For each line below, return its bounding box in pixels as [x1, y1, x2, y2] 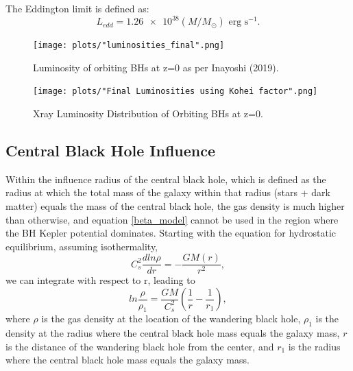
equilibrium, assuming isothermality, [5, 239, 158, 253]
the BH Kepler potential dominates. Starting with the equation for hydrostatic [5, 226, 336, 240]
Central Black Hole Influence [5, 139, 216, 160]
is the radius [288, 339, 341, 353]
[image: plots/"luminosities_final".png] [33, 40, 225, 51]
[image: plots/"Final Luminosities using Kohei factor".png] [33, 86, 318, 97]
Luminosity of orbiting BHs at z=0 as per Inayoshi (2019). [33, 60, 279, 74]
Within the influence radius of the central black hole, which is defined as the [5, 171, 326, 186]
